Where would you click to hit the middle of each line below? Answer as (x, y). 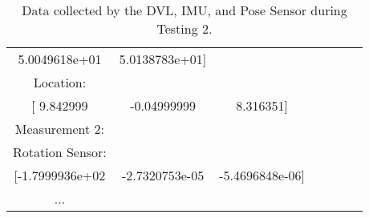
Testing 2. (184, 28)
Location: (60, 82)
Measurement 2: (60, 129)
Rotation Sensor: (60, 152)
